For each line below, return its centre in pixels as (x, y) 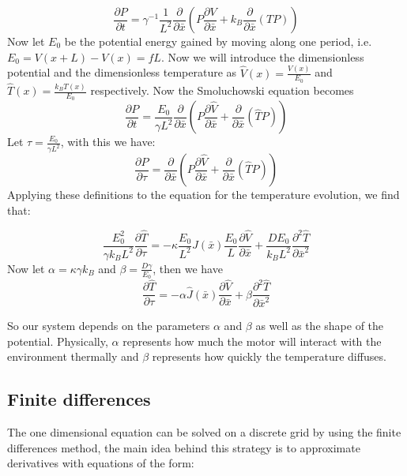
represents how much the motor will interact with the (252, 341)
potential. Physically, (58, 341)
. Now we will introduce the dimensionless (262, 56)
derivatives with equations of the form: (101, 463)
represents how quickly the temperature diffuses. (269, 356)
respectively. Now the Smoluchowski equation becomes (222, 90)
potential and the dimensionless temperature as (122, 72)
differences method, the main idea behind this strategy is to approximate (184, 447)
